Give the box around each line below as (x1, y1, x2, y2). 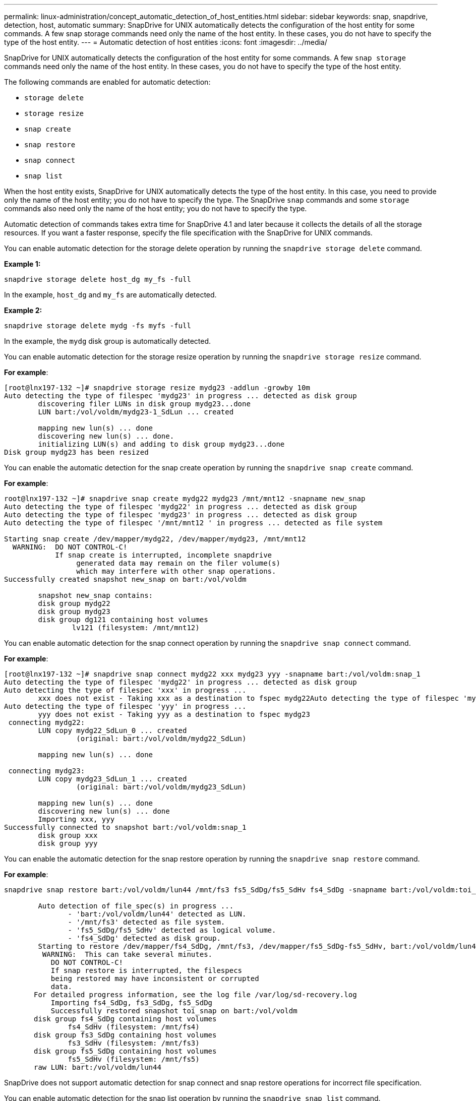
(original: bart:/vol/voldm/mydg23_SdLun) (76, 783, 247, 791)
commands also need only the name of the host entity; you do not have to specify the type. (4, 204, 307, 213)
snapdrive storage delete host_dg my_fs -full (4, 275, 191, 283)
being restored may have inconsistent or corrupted (50, 974, 259, 983)
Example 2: (4, 306, 42, 315)
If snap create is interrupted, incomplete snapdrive (55, 551, 272, 559)
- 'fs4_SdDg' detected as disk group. (68, 934, 221, 942)
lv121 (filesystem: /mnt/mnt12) (72, 624, 200, 632)
